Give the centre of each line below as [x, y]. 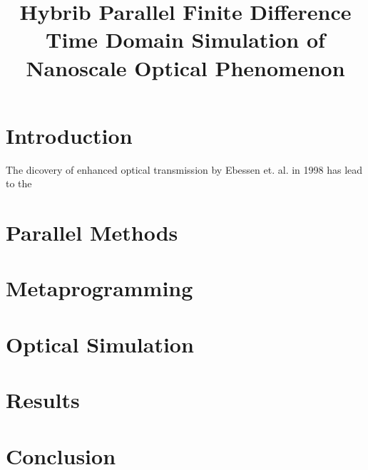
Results [43, 400]
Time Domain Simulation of [185, 40]
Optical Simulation [100, 344]
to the [19, 183]
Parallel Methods [92, 233]
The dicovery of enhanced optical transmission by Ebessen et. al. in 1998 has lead [184, 169]
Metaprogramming [99, 288]
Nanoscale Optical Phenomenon [185, 67]
